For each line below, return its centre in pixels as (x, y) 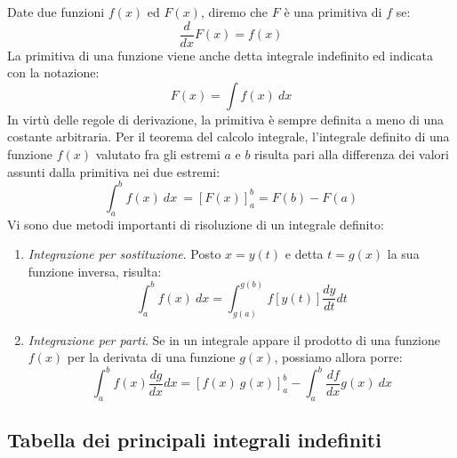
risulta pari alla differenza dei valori (352, 154)
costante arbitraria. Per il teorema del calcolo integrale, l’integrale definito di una (228, 137)
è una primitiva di (333, 12)
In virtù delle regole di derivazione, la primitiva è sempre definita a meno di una (226, 119)
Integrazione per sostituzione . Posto (124, 254)
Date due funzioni (56, 12)
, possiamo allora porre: (338, 357)
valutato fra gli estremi (158, 154)
